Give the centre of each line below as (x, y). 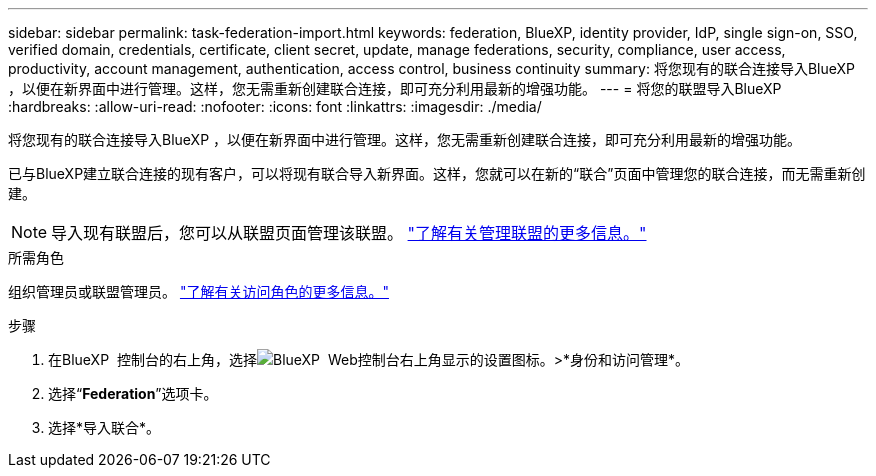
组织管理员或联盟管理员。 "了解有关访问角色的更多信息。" (198, 291)
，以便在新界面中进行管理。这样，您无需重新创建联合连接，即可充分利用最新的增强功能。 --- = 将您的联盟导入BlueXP (395, 88)
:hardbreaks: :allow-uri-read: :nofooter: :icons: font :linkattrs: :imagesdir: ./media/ (275, 106)
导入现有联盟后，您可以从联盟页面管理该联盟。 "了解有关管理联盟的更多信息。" (349, 233)
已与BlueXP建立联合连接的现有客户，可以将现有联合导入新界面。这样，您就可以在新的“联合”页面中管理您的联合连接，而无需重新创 (437, 173)
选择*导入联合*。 (104, 427)
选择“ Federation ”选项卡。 (133, 393)
